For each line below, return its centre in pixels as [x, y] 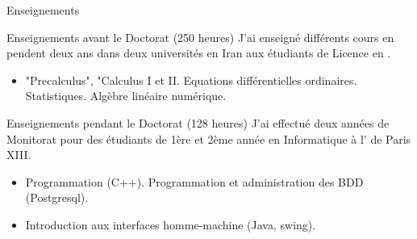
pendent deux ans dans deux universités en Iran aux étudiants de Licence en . [199, 53]
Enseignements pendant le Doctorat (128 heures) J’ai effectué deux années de [198, 122]
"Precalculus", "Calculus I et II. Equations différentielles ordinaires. [191, 80]
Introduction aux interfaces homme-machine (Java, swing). [171, 224]
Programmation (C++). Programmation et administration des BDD [194, 181]
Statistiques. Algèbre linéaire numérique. [126, 96]
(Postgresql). [57, 197]
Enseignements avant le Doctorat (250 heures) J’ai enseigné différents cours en [200, 37]
